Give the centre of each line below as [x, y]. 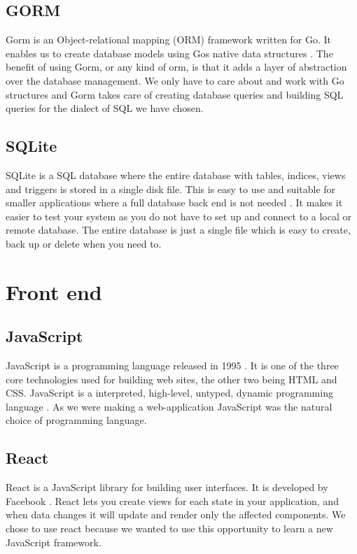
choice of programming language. [76, 420]
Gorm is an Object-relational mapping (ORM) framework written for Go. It [169, 40]
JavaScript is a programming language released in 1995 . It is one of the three [172, 365]
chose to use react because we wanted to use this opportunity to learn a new [169, 528]
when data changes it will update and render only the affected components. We [176, 514]
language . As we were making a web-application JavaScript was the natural [169, 406]
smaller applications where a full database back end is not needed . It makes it [174, 203]
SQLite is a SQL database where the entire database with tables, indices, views [176, 175]
